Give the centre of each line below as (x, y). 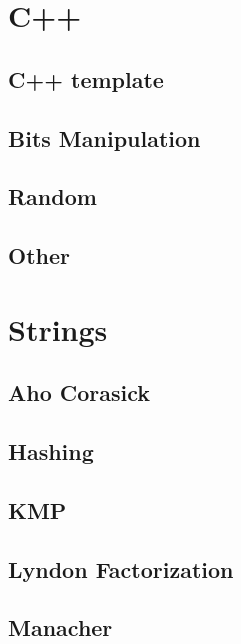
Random (52, 196)
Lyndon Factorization (121, 568)
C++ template (86, 78)
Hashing (51, 451)
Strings (58, 328)
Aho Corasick (79, 392)
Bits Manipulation (104, 137)
